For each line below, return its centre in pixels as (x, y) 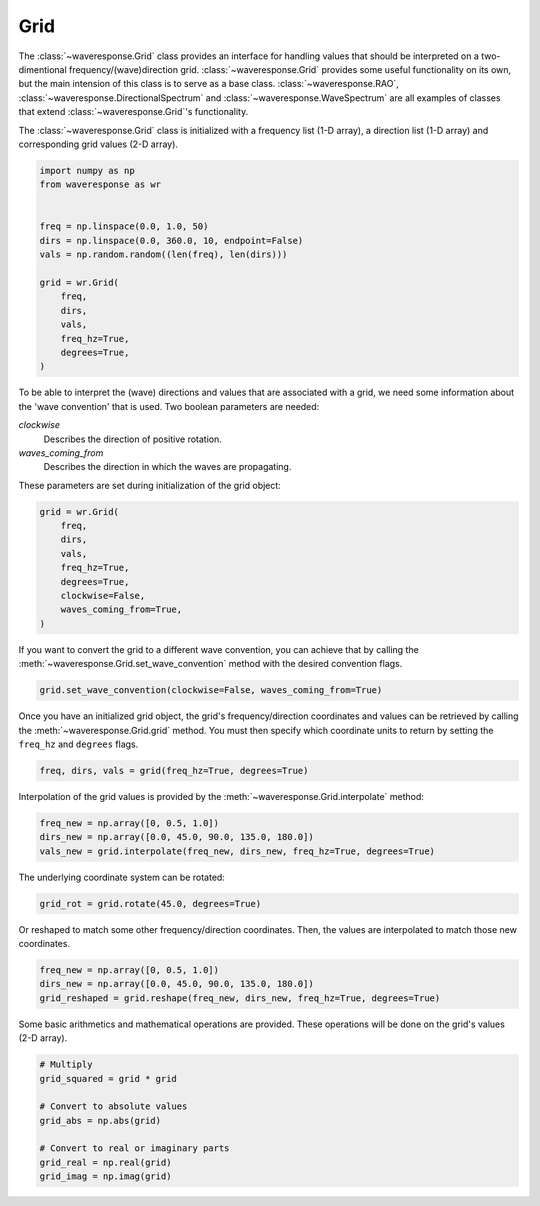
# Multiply (66, 1064)
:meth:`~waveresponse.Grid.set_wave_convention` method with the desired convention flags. (210, 664)
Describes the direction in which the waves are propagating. (167, 467)
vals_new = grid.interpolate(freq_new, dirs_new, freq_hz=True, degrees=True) (237, 851)
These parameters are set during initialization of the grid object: (150, 485)
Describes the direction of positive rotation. (132, 439)
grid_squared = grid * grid (108, 1078)
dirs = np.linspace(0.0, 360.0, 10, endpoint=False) (171, 240)
